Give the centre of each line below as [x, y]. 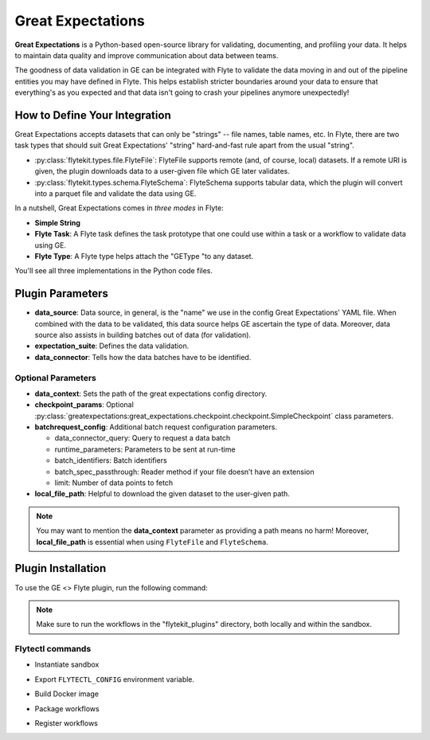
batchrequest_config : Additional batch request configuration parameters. [156, 427]
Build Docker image [67, 694]
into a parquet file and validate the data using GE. [115, 193]
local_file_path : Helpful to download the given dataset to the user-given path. [162, 494]
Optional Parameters [56, 378]
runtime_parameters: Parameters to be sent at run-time [145, 449]
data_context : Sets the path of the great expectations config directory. [151, 393]
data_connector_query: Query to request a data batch [143, 438]
